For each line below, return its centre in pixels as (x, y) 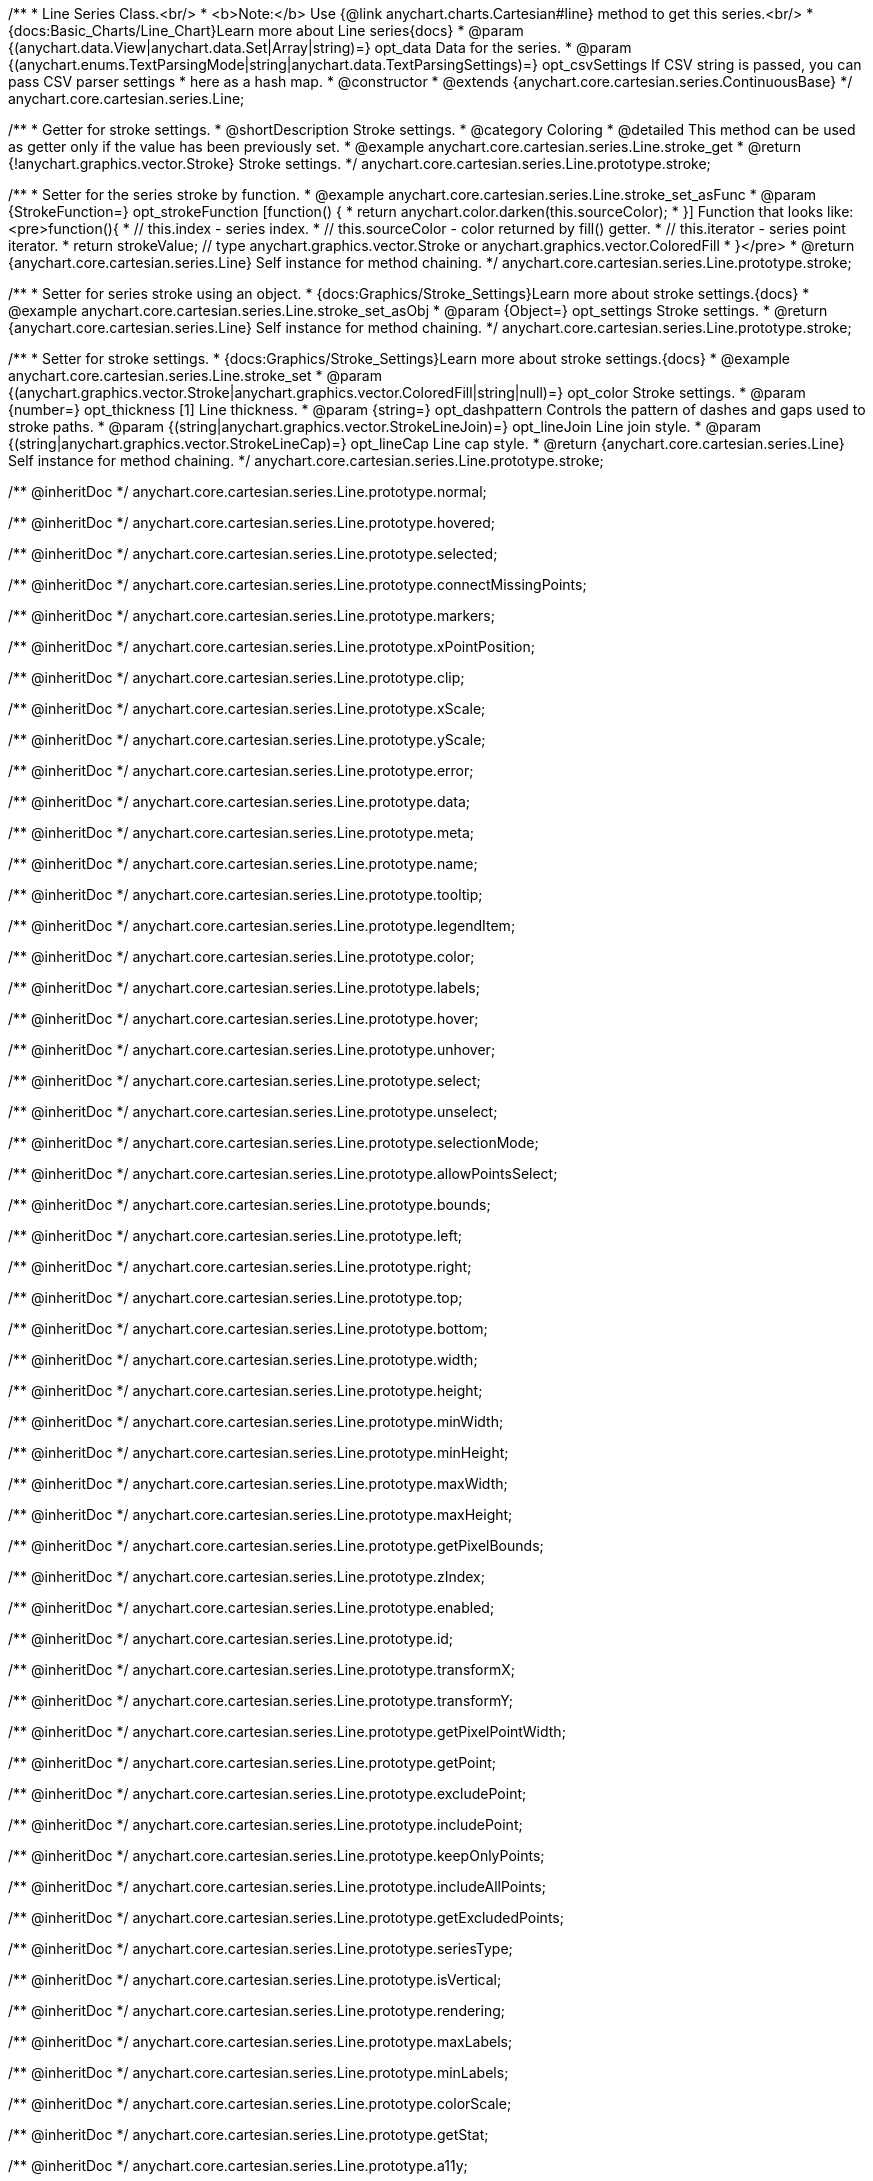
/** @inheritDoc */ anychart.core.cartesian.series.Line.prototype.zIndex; (246, 1576)
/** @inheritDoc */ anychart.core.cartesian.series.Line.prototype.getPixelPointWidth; (287, 1731)
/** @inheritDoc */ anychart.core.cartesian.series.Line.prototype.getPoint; (252, 1762)
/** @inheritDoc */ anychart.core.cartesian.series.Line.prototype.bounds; (249, 1204)
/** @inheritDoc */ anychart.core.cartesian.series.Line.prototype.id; (231, 1638)
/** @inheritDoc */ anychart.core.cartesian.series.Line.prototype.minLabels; (258, 2072)
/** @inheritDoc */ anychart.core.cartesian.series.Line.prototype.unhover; (252, 1049)
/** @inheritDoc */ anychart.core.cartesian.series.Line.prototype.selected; (253, 553)
